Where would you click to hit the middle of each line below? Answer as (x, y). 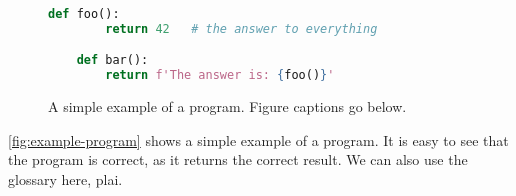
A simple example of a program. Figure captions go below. (227, 106)
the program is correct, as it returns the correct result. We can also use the (238, 159)
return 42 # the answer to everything (241, 28)
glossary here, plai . (65, 178)
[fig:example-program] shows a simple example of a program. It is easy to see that (258, 139)
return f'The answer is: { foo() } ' (220, 75)
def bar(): (112, 60)
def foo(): (84, 14)
